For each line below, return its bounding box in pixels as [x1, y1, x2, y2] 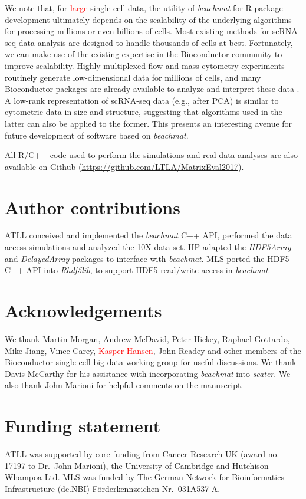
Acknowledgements [5, 298, 162, 322]
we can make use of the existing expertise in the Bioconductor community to [5, 48, 282, 60]
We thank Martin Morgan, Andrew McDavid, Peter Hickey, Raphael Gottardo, [5, 332, 290, 344]
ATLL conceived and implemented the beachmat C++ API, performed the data [5, 229, 292, 241]
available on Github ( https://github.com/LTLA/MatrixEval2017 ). [5, 160, 244, 172]
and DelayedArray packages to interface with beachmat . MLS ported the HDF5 [5, 252, 289, 264]
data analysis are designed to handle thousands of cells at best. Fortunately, [18, 36, 293, 48]
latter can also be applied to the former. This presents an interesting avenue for [5, 117, 292, 129]
